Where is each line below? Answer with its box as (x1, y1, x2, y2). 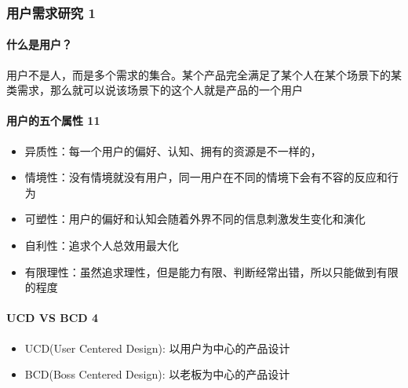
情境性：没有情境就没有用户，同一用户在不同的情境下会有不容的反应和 (24, 169, 388, 185)
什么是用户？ (6, 36, 72, 53)
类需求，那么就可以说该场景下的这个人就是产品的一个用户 (6, 82, 303, 98)
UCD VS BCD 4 (6, 309, 99, 326)
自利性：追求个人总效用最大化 (24, 237, 179, 253)
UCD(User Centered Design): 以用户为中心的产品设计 (24, 339, 290, 356)
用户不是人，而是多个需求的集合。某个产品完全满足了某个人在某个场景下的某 (6, 66, 402, 82)
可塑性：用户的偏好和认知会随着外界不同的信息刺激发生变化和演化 (24, 210, 366, 227)
